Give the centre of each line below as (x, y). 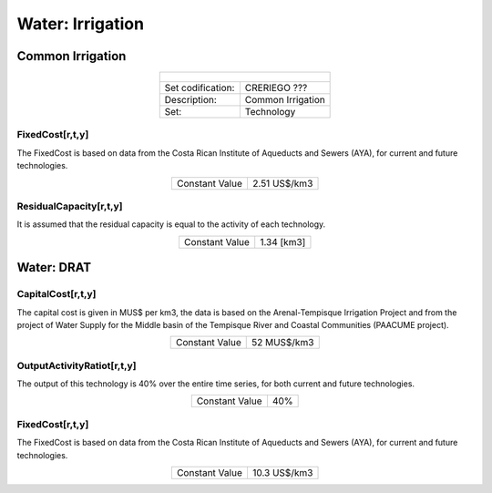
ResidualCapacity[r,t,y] (70, 206)
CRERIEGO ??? (276, 88)
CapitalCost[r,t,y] (56, 294)
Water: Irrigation (81, 24)
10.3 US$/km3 (282, 472)
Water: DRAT (54, 267)
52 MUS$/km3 (282, 343)
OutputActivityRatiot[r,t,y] (77, 365)
